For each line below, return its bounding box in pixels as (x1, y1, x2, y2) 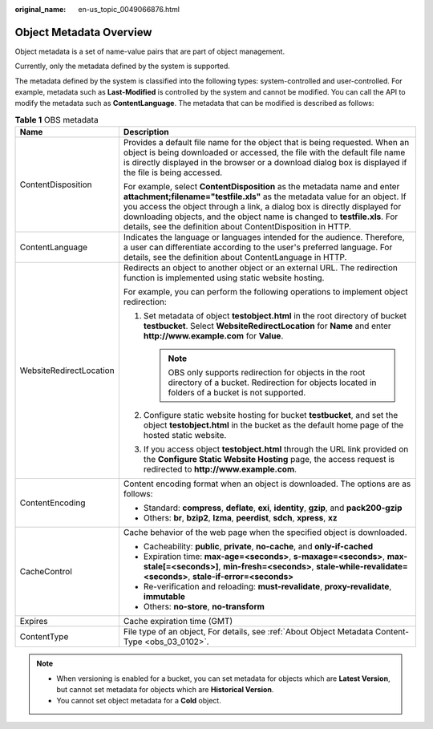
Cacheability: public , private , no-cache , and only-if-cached (143, 541, 374, 553)
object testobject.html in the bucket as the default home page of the (143, 419, 404, 431)
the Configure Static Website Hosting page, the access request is (143, 454, 395, 465)
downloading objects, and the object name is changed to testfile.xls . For (123, 211, 399, 222)
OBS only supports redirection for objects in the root (168, 367, 366, 379)
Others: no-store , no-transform (143, 601, 265, 613)
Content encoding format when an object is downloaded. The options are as (123, 478, 411, 489)
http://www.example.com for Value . (143, 330, 284, 342)
